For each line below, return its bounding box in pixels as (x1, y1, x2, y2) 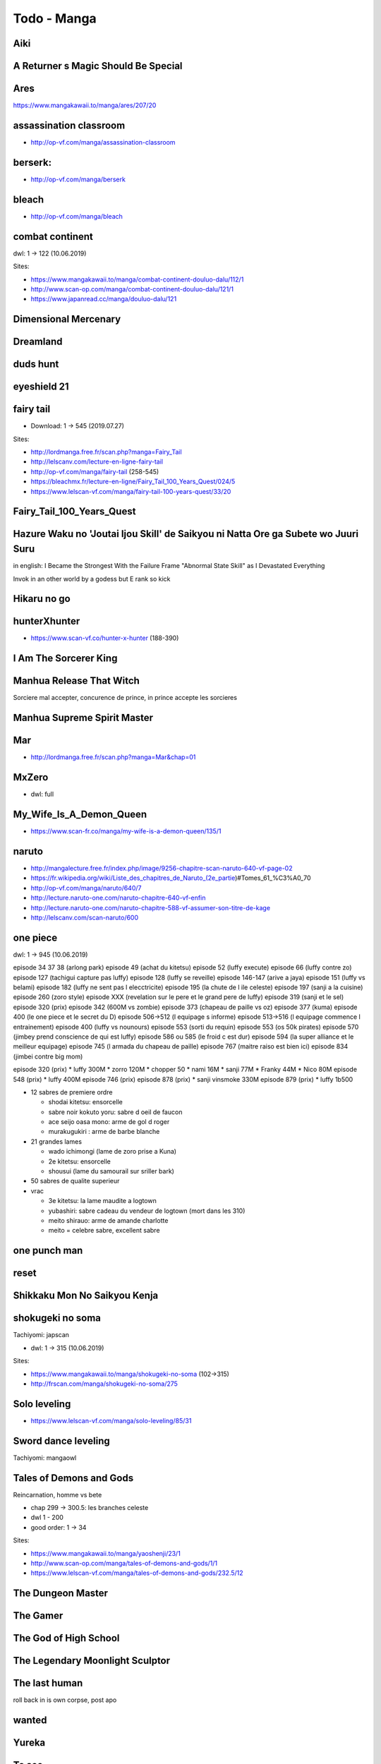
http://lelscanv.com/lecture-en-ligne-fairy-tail (30, 457, 164, 466)
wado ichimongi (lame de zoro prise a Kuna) (48, 1147, 176, 1156)
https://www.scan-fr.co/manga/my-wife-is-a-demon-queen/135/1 (30, 827, 222, 835)
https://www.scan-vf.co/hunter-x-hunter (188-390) (30, 634, 179, 642)
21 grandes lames (30, 1137, 83, 1146)
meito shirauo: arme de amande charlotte (48, 1216, 169, 1224)
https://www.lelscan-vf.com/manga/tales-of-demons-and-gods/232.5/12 (30, 1569, 243, 1577)
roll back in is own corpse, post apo (13, 1696, 117, 1704)
